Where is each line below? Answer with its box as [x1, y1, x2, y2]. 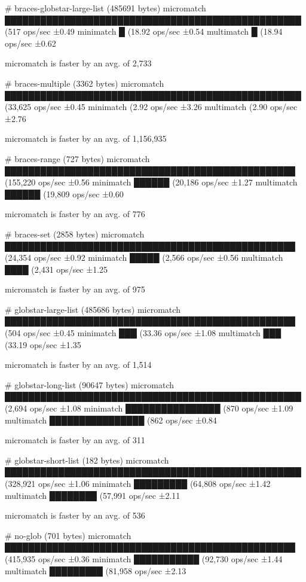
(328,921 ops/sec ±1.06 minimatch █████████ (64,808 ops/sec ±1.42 [5, 477, 271, 489]
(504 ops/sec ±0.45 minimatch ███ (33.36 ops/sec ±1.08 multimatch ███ [5, 327, 281, 339]
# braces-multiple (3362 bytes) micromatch [5, 77, 164, 89]
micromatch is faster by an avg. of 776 [5, 208, 145, 220]
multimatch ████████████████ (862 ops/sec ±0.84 [5, 413, 217, 426]
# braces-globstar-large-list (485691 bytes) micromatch [5, 2, 206, 14]
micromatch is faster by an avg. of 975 [5, 283, 145, 295]
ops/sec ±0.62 [5, 36, 56, 49]
